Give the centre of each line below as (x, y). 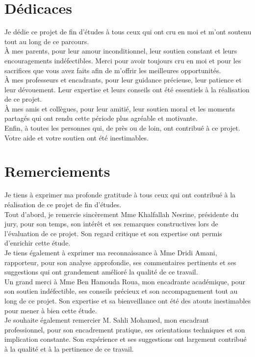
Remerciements (57, 171)
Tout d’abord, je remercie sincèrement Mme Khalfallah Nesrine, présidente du (122, 214)
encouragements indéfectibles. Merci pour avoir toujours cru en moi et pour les (123, 60)
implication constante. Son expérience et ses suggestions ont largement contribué (126, 339)
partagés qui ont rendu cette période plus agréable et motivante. (101, 118)
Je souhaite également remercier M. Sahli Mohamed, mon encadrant (107, 320)
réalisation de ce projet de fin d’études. (63, 204)
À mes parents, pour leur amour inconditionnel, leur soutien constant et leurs (121, 51)
